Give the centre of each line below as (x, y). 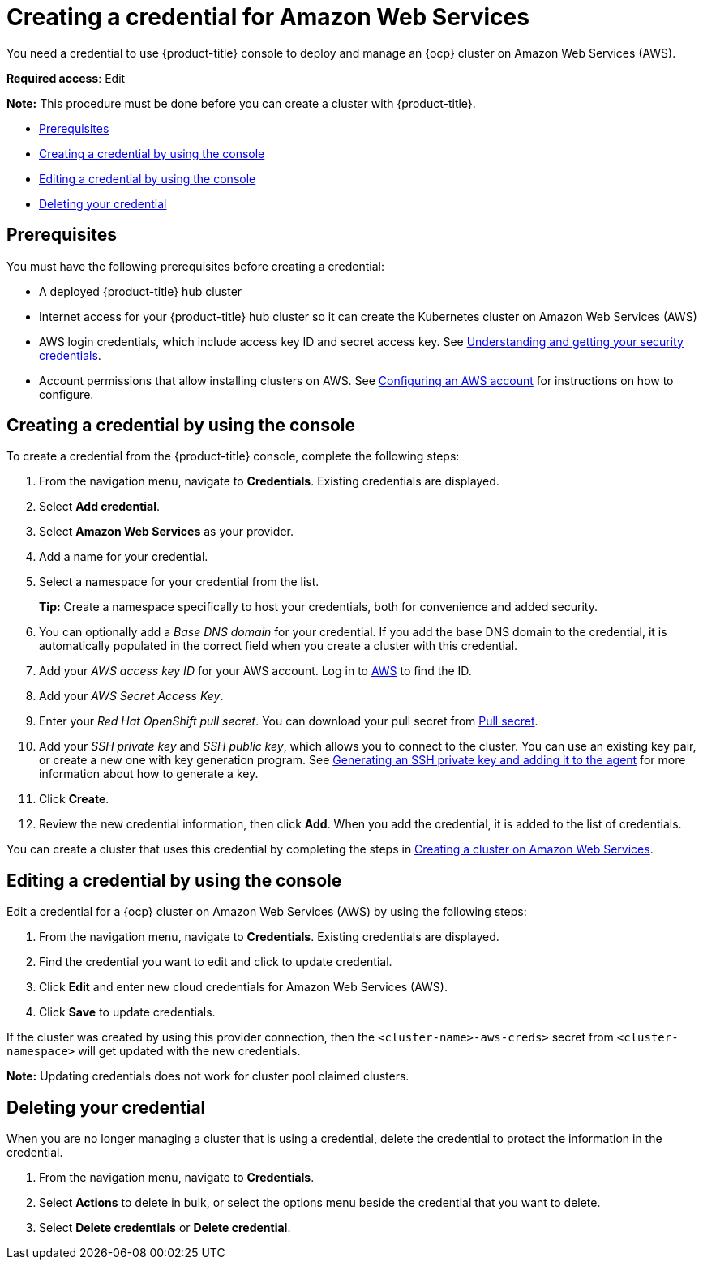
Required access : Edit (66, 78)
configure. (66, 394)
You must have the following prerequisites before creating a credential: (195, 266)
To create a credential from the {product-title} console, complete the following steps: (233, 456)
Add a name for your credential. (124, 557)
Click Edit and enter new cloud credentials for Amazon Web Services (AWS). (243, 987)
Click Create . (74, 799)
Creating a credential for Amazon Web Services (268, 17)
